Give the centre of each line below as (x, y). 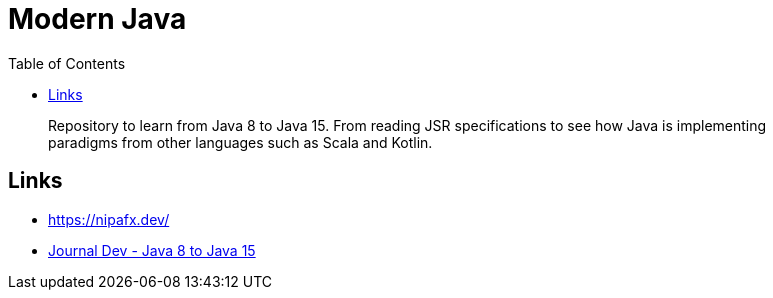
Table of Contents (67, 63)
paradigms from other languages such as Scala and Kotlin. (240, 142)
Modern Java (97, 19)
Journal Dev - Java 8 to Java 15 (152, 250)
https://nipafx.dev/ (109, 219)
